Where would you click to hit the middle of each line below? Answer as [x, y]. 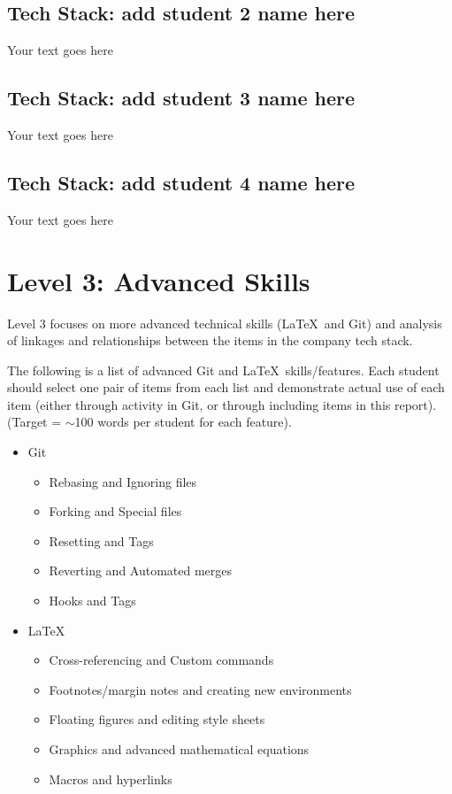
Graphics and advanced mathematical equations [179, 749]
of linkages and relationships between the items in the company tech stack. [210, 340]
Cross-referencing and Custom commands [161, 660]
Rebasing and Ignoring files [123, 481]
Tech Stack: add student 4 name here [181, 182]
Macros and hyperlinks [111, 779]
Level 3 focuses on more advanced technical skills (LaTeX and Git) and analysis [225, 323]
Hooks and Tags [92, 601]
